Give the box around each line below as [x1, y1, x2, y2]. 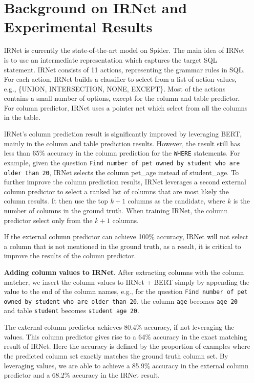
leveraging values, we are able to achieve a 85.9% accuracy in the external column [4, 360, 249, 370]
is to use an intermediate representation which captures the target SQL [4, 54, 217, 65]
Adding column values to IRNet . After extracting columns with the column [4, 267, 244, 277]
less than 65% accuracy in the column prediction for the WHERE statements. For [4, 148, 240, 158]
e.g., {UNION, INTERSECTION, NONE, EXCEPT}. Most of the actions [4, 83, 226, 93]
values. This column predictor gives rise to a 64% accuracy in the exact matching [4, 331, 247, 341]
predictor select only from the [4, 215, 93, 225]
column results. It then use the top [4, 196, 108, 206]
